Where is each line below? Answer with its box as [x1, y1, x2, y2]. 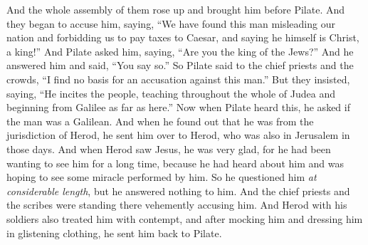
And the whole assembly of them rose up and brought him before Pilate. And [6, 2, 345, 16]
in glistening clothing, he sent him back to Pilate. [6, 225, 222, 240]
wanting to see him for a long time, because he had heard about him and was [6, 155, 344, 170]
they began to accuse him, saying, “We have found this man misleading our [6, 16, 335, 31]
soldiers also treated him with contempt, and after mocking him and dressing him [6, 211, 363, 226]
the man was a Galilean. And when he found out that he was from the [6, 113, 314, 128]
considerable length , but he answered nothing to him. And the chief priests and [6, 183, 350, 198]
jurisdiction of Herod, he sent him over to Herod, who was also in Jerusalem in [6, 127, 350, 142]
